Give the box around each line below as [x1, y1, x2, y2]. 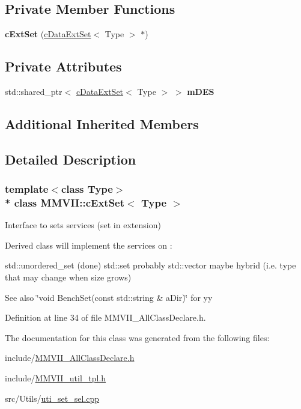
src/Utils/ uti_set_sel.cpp [5, 392, 100, 404]
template [5, 181, 49, 196]
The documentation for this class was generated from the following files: [5, 331, 270, 344]
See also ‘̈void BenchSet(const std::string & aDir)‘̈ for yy [5, 291, 213, 303]
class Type [61, 181, 113, 196]
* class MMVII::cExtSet [5, 195, 125, 210]
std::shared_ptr [5, 85, 62, 97]
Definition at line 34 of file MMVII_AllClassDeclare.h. [5, 311, 206, 324]
